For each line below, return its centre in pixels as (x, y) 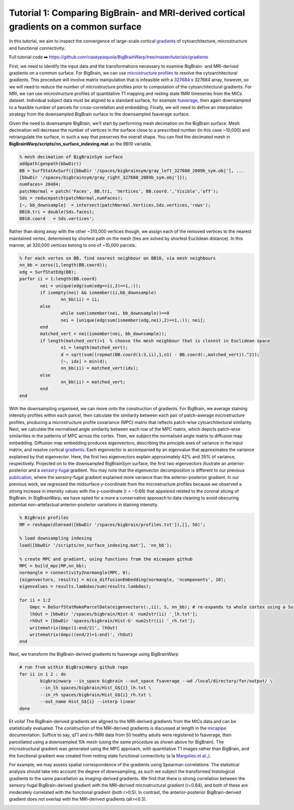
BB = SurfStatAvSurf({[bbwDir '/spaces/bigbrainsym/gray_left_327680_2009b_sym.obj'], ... (132, 170)
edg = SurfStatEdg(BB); (48, 272)
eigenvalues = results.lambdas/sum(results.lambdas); (85, 587)
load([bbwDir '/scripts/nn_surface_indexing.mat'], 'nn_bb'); (96, 545)
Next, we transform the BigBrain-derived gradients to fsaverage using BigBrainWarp (94, 654)
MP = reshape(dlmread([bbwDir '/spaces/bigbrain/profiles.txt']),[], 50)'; (112, 525)
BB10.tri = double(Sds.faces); (57, 212)
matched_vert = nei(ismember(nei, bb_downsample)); (103, 334)
